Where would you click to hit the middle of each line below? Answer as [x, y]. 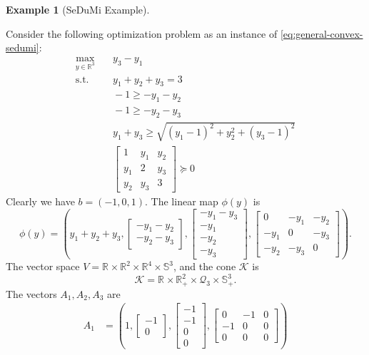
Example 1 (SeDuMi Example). [78, 9]
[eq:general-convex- [322, 33]
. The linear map [182, 201]
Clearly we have [40, 201]
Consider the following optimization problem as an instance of [142, 33]
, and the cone [204, 266]
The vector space [43, 266]
